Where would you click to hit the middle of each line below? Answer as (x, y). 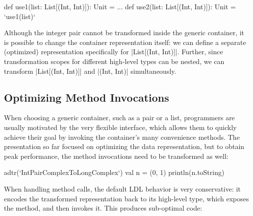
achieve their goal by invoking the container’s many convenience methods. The (122, 137)
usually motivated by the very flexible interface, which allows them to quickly (120, 127)
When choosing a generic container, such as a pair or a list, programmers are (119, 118)
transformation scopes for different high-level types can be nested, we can (114, 61)
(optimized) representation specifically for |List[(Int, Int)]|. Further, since (114, 52)
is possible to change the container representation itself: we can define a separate (125, 42)
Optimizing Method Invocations (87, 97)
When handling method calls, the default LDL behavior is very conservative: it (122, 188)
